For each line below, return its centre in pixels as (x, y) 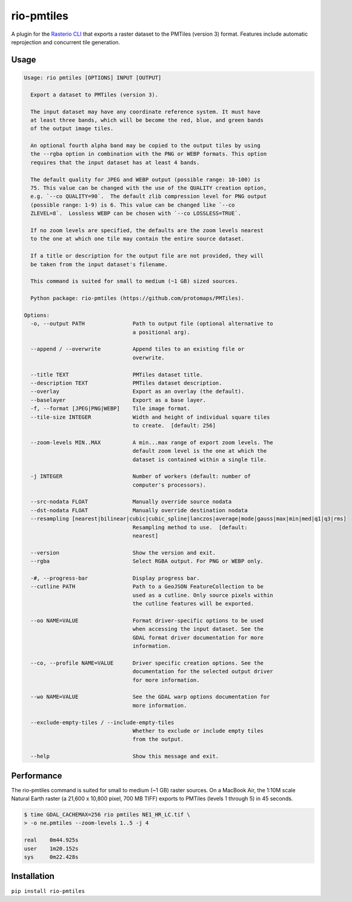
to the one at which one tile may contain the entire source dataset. (138, 239)
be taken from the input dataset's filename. (99, 264)
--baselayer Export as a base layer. (118, 400)
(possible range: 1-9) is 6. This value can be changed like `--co (133, 205)
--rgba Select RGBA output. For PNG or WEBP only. (147, 561)
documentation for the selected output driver (203, 672)
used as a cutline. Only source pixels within (203, 595)
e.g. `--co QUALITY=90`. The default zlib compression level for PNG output (149, 196)
